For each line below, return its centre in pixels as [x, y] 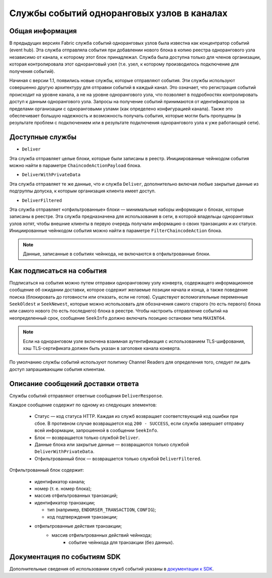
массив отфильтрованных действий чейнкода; [102, 535]
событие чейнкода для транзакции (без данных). [121, 542]
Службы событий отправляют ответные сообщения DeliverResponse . [86, 396]
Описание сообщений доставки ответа [74, 383]
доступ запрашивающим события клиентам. [57, 369]
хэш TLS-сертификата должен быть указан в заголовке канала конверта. [102, 348]
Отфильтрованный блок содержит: [47, 470]
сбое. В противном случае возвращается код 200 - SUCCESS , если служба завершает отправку [139, 423]
